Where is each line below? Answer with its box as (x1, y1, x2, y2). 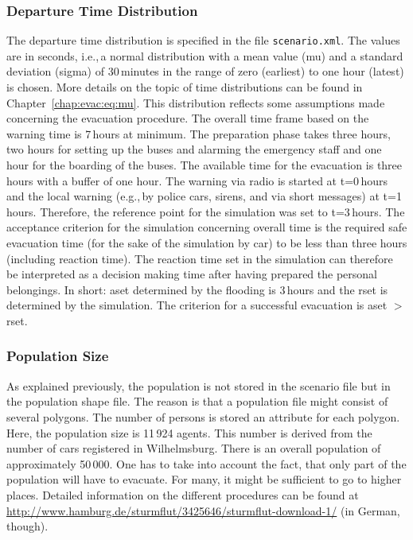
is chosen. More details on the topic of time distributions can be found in (6, 79, 363, 95)
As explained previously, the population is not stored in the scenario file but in (6, 377, 391, 394)
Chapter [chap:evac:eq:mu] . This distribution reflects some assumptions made (6, 94, 385, 111)
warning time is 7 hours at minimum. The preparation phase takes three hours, (6, 125, 391, 142)
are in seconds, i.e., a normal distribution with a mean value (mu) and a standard (6, 47, 403, 64)
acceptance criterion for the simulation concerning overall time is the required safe (6, 219, 407, 235)
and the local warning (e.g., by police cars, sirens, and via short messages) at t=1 (6, 188, 402, 204)
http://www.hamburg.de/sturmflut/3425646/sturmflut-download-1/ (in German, (6, 502, 400, 519)
